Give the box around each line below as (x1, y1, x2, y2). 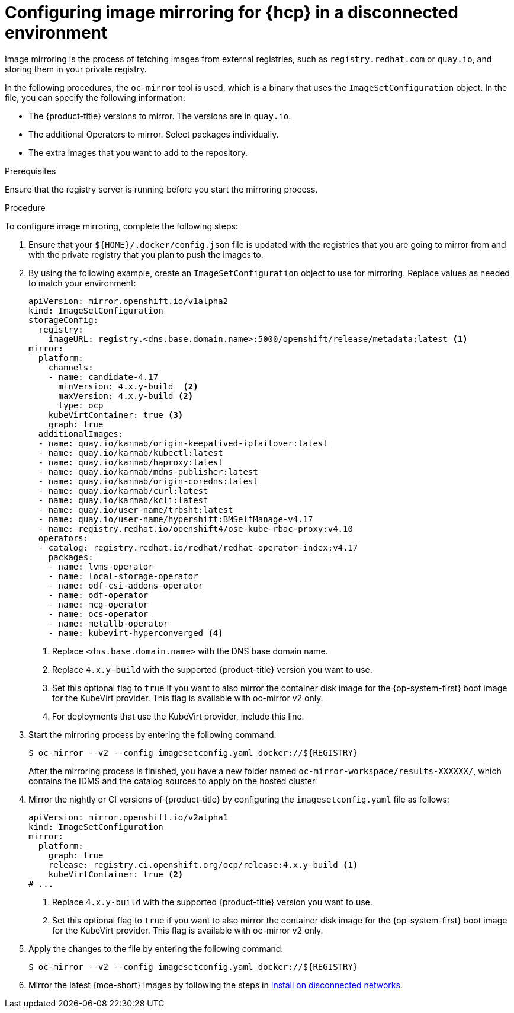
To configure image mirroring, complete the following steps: (5, 221, 238, 231)
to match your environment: (28, 277, 136, 288)
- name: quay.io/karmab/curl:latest (38, 485, 208, 496)
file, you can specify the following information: (5, 92, 185, 103)
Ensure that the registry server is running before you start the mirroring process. (5, 184, 318, 194)
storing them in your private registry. (5, 63, 147, 74)
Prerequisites (5, 165, 56, 176)
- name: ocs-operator (48, 609, 149, 619)
